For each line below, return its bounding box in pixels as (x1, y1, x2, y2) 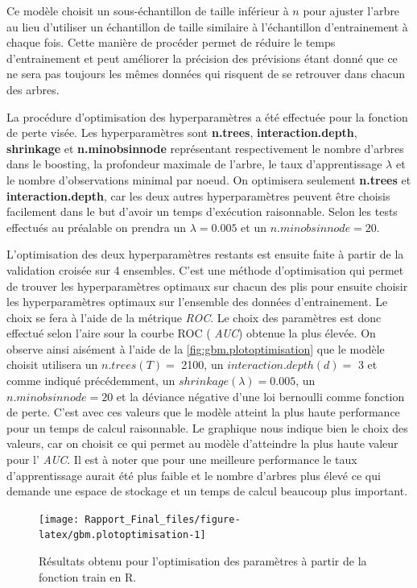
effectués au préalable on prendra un (6, 218, 187, 235)
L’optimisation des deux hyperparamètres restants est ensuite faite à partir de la (6, 246, 404, 263)
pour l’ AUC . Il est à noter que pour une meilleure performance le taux (6, 451, 357, 468)
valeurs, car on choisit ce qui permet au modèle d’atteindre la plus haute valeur (6, 435, 398, 452)
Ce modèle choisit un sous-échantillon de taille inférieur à (6, 2, 289, 19)
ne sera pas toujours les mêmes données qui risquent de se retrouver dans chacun (6, 65, 406, 82)
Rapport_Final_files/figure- (85, 513, 241, 525)
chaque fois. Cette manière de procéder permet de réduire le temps (6, 34, 336, 51)
